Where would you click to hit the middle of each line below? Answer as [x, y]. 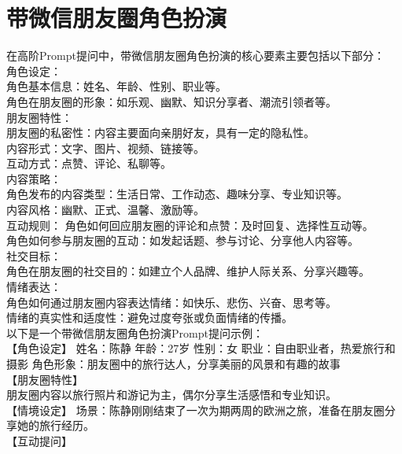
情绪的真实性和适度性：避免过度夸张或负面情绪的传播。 [149, 317]
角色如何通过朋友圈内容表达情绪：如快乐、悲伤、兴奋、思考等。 [171, 302]
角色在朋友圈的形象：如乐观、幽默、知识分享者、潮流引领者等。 [171, 101]
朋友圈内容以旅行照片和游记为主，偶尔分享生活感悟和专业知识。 [171, 395]
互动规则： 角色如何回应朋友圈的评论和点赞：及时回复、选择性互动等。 [190, 225]
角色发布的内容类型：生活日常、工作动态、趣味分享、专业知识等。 [177, 194]
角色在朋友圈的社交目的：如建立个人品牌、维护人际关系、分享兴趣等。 [188, 271]
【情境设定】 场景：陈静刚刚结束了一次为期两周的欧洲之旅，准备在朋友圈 [195, 410]
